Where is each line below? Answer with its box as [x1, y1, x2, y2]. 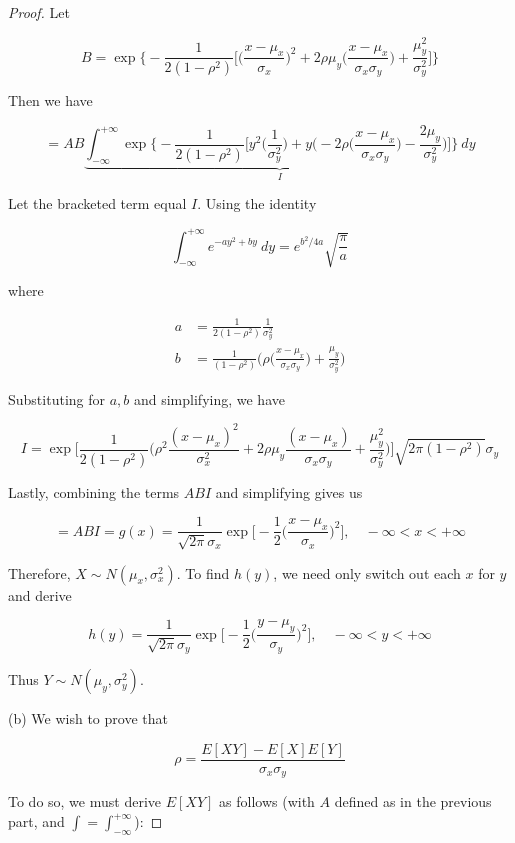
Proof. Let [8, 2, 70, 22]
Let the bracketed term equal [8, 193, 187, 214]
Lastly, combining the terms [8, 481, 180, 502]
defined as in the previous [334, 791, 492, 812]
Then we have [8, 90, 93, 111]
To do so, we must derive [8, 791, 161, 812]
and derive [8, 584, 72, 605]
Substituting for [8, 388, 105, 409]
